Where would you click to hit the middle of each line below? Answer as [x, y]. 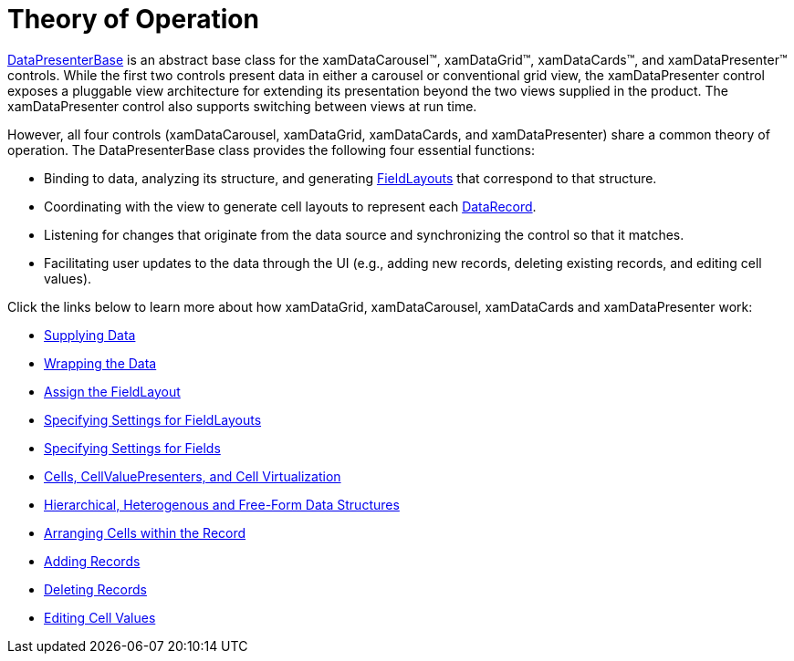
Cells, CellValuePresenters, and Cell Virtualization [193, 476]
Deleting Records [95, 589]
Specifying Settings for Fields [132, 448]
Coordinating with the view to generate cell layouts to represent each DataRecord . [290, 206]
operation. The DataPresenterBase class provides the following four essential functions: [272, 150]
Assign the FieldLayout [112, 391]
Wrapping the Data [100, 363]
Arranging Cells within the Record [145, 532]
